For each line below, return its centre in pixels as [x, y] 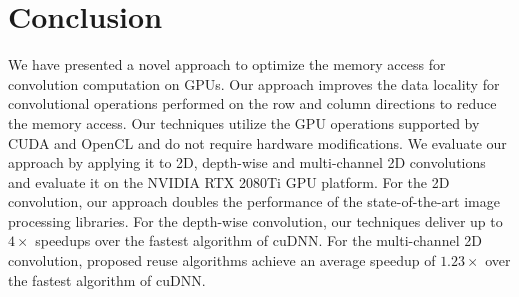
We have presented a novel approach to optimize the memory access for [227, 64]
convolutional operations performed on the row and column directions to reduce [252, 103]
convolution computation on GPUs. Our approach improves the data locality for [254, 83]
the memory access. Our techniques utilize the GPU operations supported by [244, 122]
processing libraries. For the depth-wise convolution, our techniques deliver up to [255, 220]
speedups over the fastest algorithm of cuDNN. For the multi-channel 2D [258, 240]
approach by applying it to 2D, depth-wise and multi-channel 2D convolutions [247, 162]
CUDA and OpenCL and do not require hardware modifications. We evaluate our [257, 142]
